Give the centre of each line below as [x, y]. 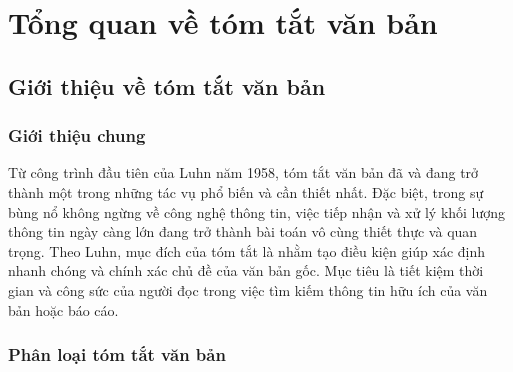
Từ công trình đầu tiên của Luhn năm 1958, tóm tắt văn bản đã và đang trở [243, 172]
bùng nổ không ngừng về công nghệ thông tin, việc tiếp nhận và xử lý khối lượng [257, 211]
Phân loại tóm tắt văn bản [117, 354]
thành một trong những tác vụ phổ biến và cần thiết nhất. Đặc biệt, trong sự [246, 191]
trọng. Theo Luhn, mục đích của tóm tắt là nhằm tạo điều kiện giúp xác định [247, 250]
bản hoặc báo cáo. [63, 309]
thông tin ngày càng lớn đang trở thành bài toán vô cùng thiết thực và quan [243, 231]
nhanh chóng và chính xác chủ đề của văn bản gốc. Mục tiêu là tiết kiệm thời [246, 270]
